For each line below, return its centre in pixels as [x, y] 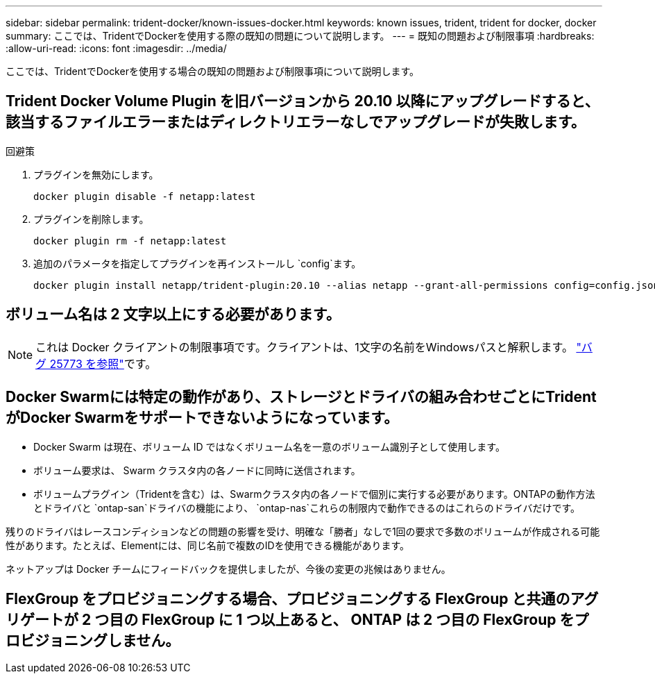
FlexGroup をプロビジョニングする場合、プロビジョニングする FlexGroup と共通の [288, 598]
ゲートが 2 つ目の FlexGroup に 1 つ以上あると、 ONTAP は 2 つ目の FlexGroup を [297, 619]
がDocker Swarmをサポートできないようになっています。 [202, 418]
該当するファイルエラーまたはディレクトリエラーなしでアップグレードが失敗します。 [296, 122]
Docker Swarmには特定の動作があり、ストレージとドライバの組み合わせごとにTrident [301, 397]
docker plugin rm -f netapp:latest [130, 241]
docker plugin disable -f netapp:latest [145, 196]
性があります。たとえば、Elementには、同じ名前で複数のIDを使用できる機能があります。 [208, 545]
